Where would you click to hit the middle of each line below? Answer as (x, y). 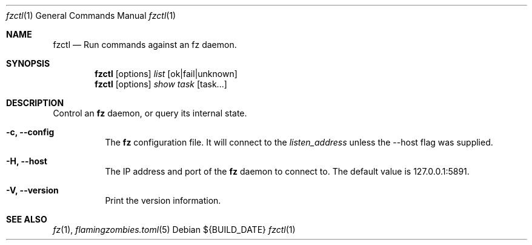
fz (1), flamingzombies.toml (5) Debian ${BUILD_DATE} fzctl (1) (174, 230)
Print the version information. (163, 200)
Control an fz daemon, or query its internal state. (150, 113)
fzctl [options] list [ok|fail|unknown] (166, 74)
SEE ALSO (27, 219)
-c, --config (30, 132)
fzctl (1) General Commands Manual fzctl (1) (91, 15)
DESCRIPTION (35, 103)
